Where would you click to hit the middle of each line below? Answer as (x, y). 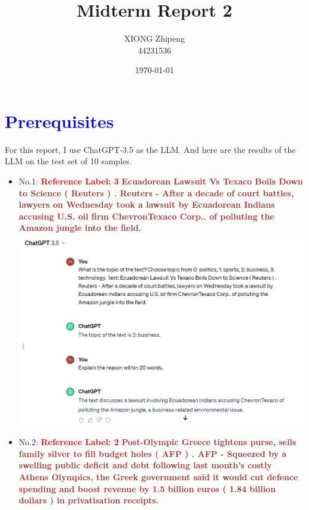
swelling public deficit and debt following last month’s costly (145, 465)
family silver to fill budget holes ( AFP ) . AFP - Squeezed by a (153, 453)
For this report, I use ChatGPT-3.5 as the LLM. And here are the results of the (150, 149)
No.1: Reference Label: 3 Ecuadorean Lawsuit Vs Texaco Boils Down (161, 181)
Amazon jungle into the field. (80, 228)
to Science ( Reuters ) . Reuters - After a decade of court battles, (156, 193)
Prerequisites (59, 121)
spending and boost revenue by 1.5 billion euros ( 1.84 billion (147, 488)
